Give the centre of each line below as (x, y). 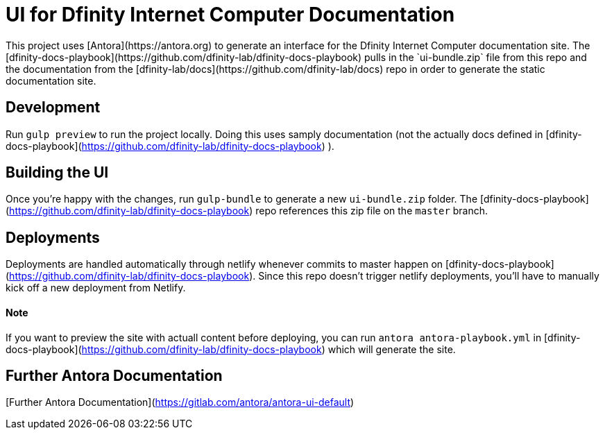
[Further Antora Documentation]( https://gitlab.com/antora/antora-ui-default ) (180, 402)
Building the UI (57, 173)
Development (53, 108)
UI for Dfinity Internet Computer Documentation (230, 15)
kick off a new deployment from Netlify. (96, 288)
